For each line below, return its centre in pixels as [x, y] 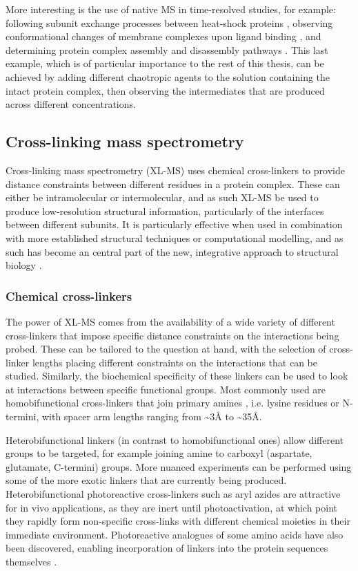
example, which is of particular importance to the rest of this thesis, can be [165, 63]
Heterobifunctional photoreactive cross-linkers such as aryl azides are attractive [173, 494]
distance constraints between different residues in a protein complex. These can [173, 184]
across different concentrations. [71, 104]
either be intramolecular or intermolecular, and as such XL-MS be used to [162, 197]
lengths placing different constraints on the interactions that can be [175, 362]
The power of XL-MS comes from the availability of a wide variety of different [170, 321]
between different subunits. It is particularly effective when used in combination [174, 224]
